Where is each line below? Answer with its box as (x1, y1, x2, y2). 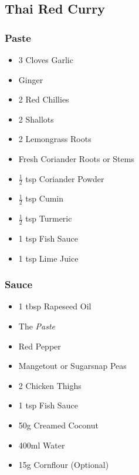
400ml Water (18, 438, 65, 451)
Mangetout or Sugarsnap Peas (18, 359, 127, 372)
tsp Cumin (25, 192, 64, 204)
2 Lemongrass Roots (18, 133, 91, 145)
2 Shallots (18, 113, 54, 125)
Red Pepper (18, 339, 61, 352)
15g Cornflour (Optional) (18, 458, 109, 471)
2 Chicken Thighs (18, 379, 82, 391)
